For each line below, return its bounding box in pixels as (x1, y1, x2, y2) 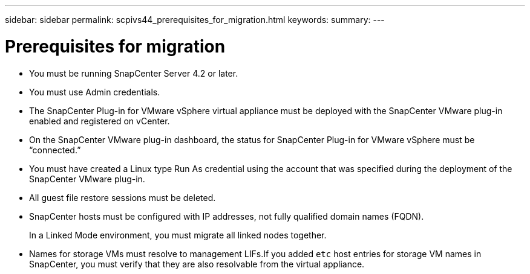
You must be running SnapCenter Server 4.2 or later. (29, 68, 238, 78)
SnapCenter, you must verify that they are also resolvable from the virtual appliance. (29, 258, 365, 269)
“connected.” (29, 144, 81, 155)
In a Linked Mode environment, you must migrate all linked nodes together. (29, 229, 327, 240)
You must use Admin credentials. (29, 86, 160, 97)
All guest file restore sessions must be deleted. (29, 192, 216, 203)
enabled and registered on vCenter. (29, 115, 170, 126)
